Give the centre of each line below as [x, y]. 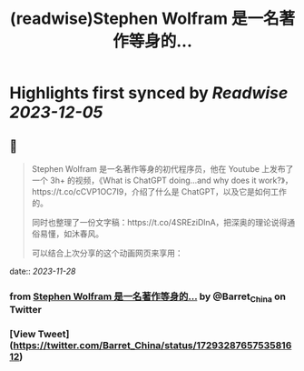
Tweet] [54, 335]
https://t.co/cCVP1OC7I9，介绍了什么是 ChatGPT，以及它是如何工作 [159, 191]
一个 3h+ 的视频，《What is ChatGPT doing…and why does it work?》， [162, 180]
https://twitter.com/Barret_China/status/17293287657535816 [152, 346]
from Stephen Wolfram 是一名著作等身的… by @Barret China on [147, 297]
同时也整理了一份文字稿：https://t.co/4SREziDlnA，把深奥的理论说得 [159, 222]
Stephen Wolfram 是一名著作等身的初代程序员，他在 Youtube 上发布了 [162, 169]
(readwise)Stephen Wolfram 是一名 [144, 19]
